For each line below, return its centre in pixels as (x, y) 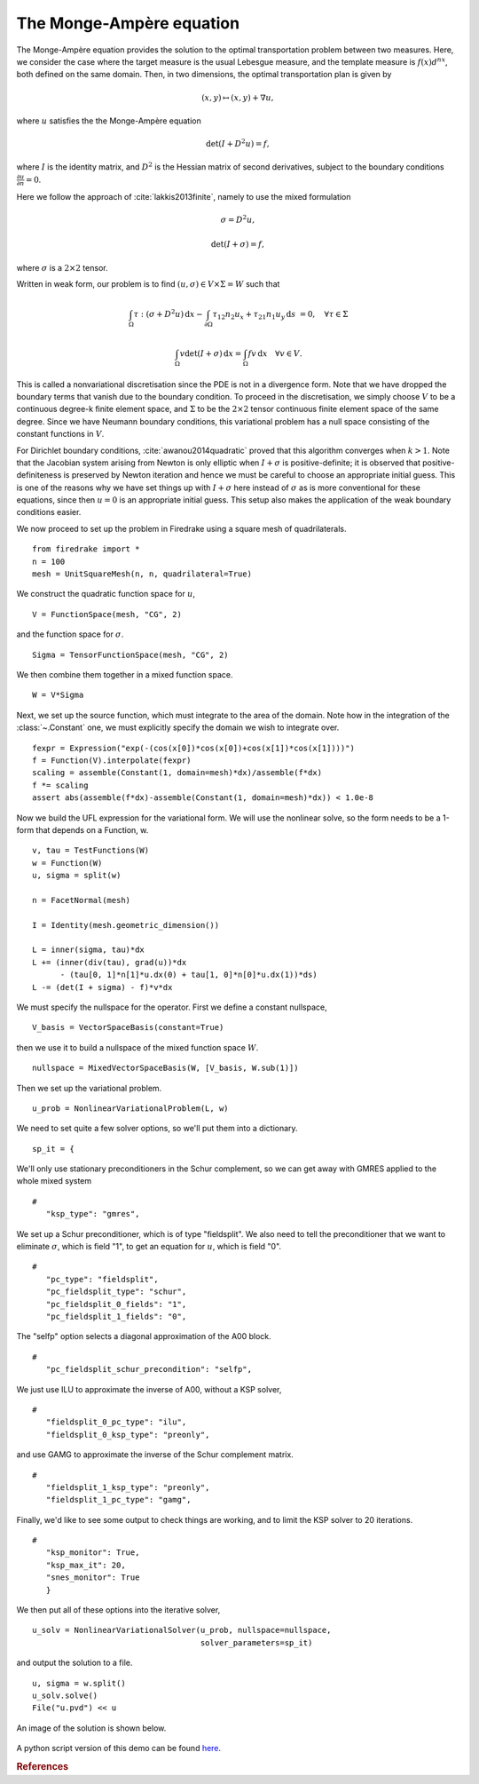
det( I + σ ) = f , (238, 245)
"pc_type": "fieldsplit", (102, 1279)
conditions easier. (49, 512)
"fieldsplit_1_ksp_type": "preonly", (128, 1487)
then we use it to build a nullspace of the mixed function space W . (137, 1047)
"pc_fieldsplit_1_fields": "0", (116, 1316)
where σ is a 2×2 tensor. (62, 267)
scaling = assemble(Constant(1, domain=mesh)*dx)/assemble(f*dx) (177, 773)
